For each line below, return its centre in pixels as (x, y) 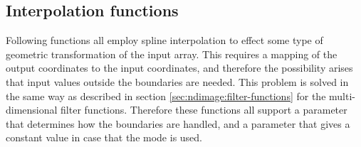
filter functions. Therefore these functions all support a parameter (204, 110)
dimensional (32, 110)
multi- (342, 96)
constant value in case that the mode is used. (104, 137)
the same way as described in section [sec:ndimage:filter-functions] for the (166, 96)
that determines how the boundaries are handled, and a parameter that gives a (178, 123)
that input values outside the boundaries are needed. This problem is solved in (177, 81)
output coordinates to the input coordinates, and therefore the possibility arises (179, 68)
